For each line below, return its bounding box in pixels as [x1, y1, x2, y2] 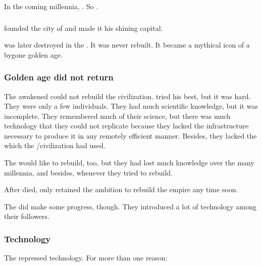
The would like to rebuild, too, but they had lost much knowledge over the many [4, 157, 254, 168]
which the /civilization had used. [4, 140, 106, 151]
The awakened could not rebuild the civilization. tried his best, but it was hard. [4, 91, 251, 101]
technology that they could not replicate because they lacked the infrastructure [4, 120, 249, 131]
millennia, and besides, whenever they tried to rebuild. [4, 167, 173, 178]
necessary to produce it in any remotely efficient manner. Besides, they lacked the [4, 130, 257, 141]
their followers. [4, 211, 49, 221]
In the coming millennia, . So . [4, 1, 98, 11]
